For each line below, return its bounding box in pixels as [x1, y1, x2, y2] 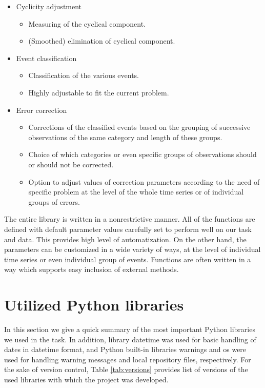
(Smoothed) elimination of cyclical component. [28, 35, 175, 46]
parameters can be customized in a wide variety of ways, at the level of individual [4, 244, 261, 255]
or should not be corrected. [28, 159, 114, 169]
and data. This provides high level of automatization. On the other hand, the [4, 234, 247, 244]
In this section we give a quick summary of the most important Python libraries [4, 324, 255, 334]
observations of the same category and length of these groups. [28, 131, 222, 142]
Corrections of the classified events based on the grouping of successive [28, 122, 251, 132]
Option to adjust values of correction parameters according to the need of [28, 176, 260, 187]
